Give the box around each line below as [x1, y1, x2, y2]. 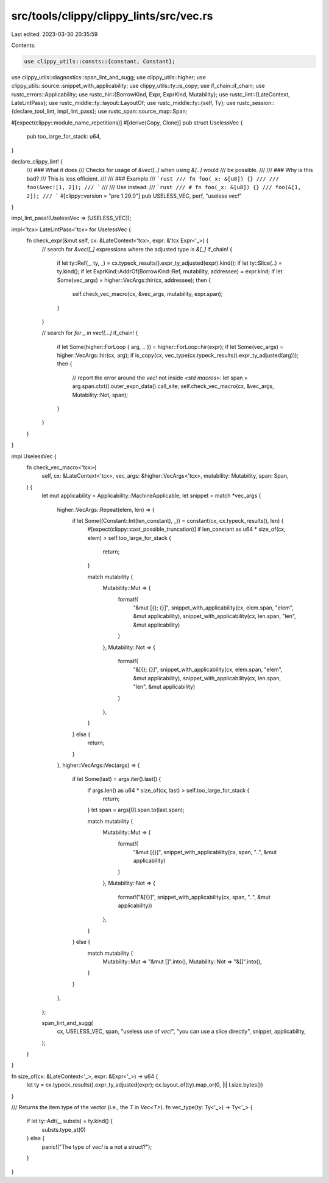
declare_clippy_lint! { [11, 158, 63, 165]
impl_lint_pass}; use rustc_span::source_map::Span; [57, 107, 188, 115]
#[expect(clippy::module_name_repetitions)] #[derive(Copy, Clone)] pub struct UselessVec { [11, 119, 243, 126]
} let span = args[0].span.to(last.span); [87, 806, 185, 814]
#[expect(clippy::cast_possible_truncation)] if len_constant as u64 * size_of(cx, [87, 525, 286, 533]
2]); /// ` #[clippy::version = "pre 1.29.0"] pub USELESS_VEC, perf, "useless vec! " [26, 192, 242, 200]
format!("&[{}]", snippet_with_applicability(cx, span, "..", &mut [118, 893, 271, 901]
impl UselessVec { [11, 452, 57, 460]
